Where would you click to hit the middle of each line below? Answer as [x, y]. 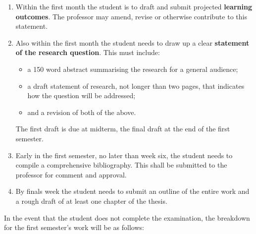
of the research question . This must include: [88, 52]
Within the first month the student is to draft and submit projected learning [134, 6]
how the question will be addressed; [81, 95]
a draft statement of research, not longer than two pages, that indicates [136, 86]
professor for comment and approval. [71, 174]
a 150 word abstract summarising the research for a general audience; [133, 69]
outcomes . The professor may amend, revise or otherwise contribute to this [131, 16]
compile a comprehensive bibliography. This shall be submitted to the [121, 165]
